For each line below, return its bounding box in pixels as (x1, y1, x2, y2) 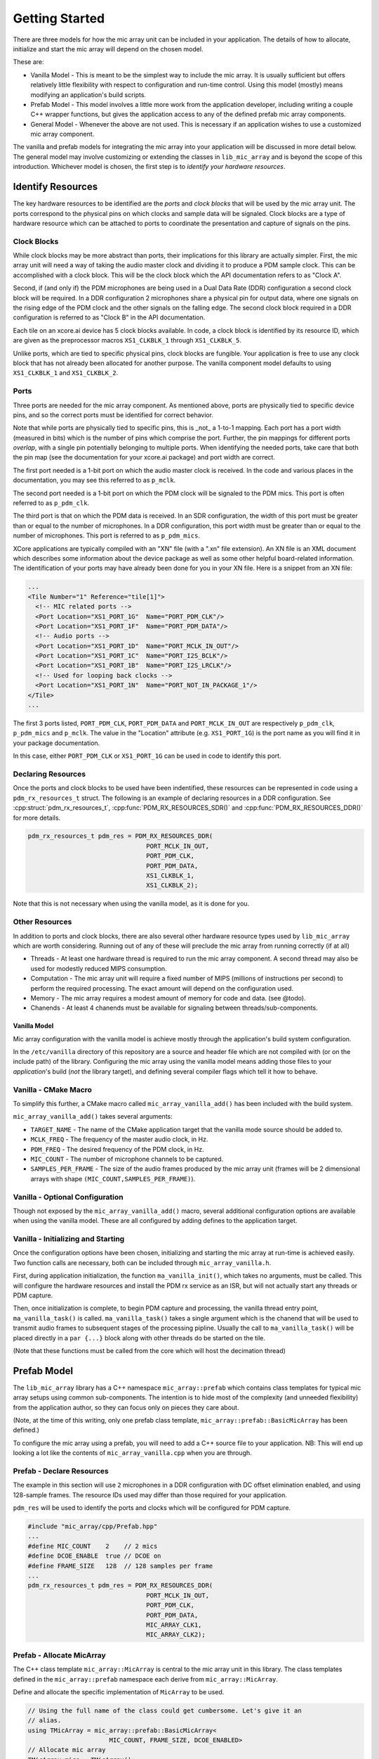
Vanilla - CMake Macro (13, 1084, 93, 1094)
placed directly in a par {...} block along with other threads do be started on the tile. (13, 1333, 266, 1342)
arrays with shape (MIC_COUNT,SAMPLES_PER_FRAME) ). (30, 1174, 196, 1183)
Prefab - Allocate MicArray (13, 1650, 107, 1660)
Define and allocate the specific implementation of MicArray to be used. (13, 1687, 225, 1696)
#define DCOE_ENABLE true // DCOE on (27, 1552, 161, 1560)
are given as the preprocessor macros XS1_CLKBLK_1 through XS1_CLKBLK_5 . (13, 336, 241, 345)
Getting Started (13, 11, 105, 26)
